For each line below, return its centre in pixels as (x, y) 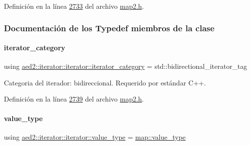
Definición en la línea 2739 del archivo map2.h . (74, 99)
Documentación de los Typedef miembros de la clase (109, 28)
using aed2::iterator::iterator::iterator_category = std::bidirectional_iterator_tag (125, 66)
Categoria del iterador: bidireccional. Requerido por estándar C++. (105, 82)
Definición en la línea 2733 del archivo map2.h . (74, 6)
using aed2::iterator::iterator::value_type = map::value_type (95, 136)
